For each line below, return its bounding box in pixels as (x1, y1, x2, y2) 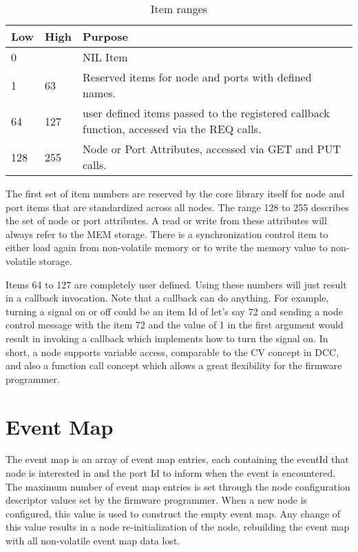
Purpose (83, 28, 129, 44)
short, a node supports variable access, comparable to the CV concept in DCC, (6, 344, 339, 359)
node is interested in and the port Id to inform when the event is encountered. (6, 466, 336, 480)
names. (83, 85, 116, 101)
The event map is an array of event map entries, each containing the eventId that (6, 452, 349, 466)
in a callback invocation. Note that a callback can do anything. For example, (6, 290, 329, 305)
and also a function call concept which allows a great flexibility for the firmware (6, 358, 342, 373)
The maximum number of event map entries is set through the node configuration (6, 479, 350, 493)
